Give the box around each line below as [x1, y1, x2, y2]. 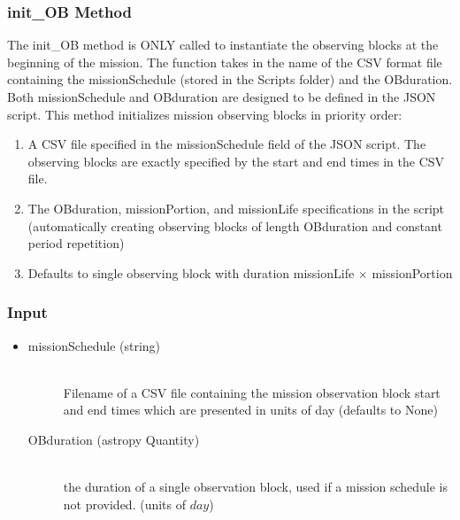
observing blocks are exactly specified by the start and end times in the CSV [27, 151, 445, 170]
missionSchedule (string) [27, 336, 161, 354]
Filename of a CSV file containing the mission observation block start [63, 383, 441, 401]
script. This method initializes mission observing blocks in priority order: [7, 105, 402, 123]
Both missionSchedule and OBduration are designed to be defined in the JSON [7, 88, 436, 105]
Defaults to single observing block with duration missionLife [27, 263, 355, 282]
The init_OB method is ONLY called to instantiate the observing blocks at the [7, 35, 439, 54]
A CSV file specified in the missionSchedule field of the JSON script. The [27, 135, 426, 153]
